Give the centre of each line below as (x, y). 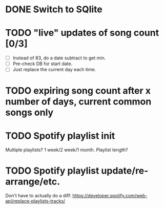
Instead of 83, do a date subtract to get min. (59, 58)
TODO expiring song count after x (78, 90)
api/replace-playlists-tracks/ (35, 201)
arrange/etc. (33, 182)
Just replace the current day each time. (54, 70)
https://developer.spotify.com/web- (110, 196)
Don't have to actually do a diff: (38, 196)
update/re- (125, 171)
